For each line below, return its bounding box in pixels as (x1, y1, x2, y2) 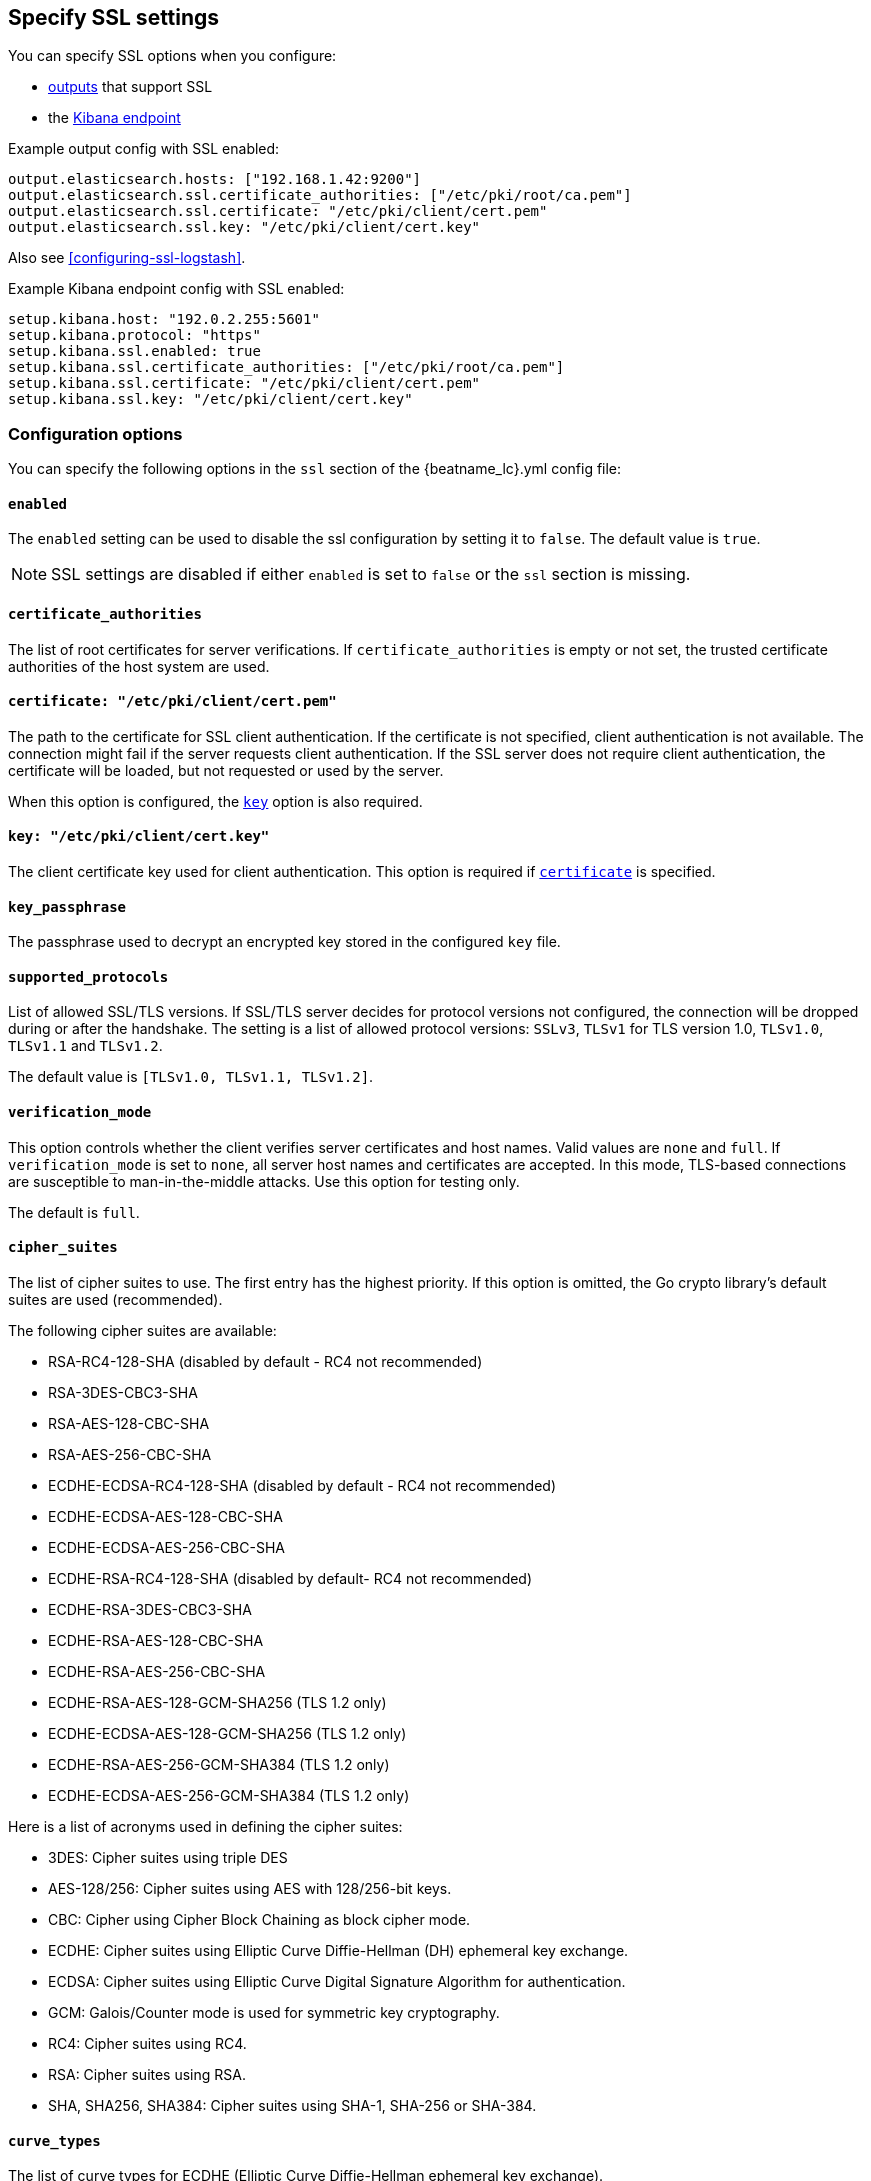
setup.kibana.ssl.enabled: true (8, 343, 261, 360)
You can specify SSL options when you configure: (8, 47, 337, 65)
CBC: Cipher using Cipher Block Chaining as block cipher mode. (48, 1910, 471, 1928)
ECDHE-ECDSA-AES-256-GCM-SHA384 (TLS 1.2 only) (48, 1786, 410, 1804)
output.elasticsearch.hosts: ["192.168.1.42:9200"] (8, 171, 422, 188)
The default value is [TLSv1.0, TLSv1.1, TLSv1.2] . (8, 1068, 374, 1086)
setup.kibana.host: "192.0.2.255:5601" (8, 311, 320, 328)
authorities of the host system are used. (8, 657, 270, 675)
